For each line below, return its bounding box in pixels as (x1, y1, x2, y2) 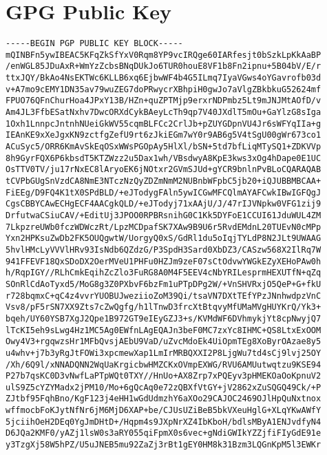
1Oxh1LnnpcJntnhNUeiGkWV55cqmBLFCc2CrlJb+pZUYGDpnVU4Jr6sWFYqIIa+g (6, 118, 321, 129)
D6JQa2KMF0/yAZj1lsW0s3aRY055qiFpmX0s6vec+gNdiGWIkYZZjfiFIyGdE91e (6, 428, 321, 438)
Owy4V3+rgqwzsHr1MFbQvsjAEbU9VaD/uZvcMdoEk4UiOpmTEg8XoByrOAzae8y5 (6, 337, 321, 347)
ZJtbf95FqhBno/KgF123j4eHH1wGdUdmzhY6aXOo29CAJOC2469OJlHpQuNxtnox (6, 394, 321, 404)
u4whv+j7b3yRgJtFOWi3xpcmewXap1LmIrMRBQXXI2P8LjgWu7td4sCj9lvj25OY (6, 348, 321, 358)
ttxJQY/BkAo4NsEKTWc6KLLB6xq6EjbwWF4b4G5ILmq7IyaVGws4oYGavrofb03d (6, 73, 321, 83)
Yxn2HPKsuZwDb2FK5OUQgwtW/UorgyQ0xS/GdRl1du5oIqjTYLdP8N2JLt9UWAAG (6, 233, 321, 244)
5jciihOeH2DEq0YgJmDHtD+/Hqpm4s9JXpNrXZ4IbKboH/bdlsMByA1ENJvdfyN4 (6, 416, 321, 427)
